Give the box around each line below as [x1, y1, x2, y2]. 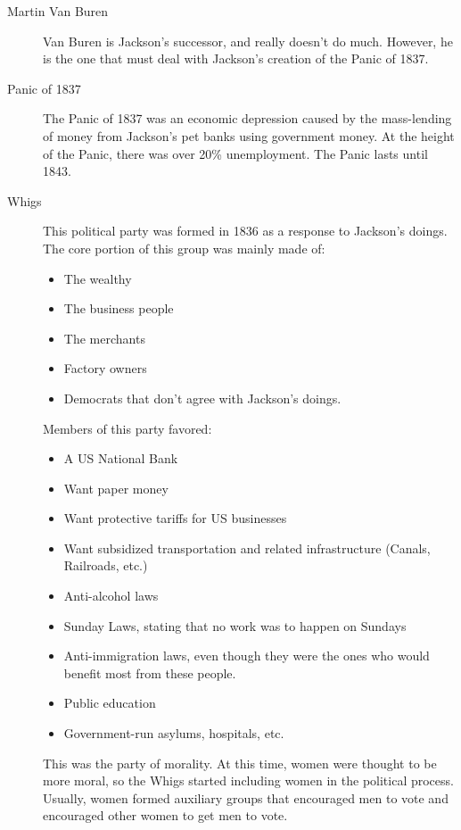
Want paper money [63, 478, 169, 497]
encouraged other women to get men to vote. [43, 806, 288, 825]
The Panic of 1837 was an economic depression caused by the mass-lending [43, 109, 452, 128]
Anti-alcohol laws [63, 586, 159, 605]
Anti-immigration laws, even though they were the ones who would [63, 646, 430, 665]
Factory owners [63, 359, 147, 378]
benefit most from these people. [63, 663, 236, 682]
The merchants [63, 328, 145, 347]
